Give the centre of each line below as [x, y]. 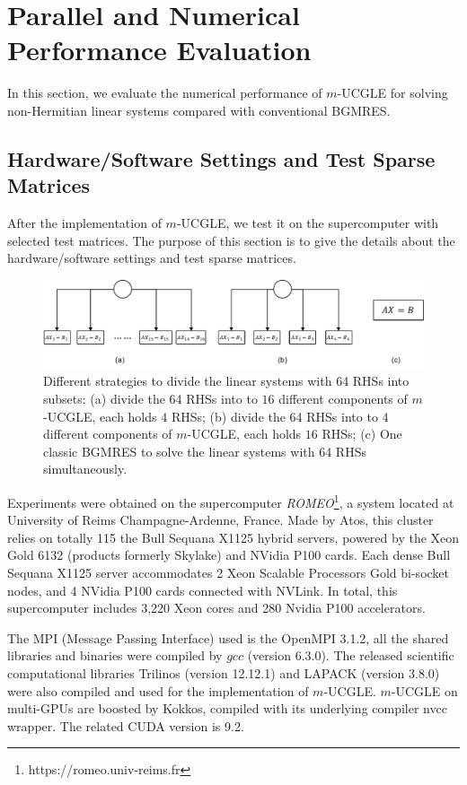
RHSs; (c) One [362, 434]
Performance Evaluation [159, 50]
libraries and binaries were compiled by [115, 655]
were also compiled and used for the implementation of [158, 690]
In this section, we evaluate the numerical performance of [165, 93]
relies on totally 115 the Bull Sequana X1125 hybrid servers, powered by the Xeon [233, 537]
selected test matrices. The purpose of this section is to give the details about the [231, 240]
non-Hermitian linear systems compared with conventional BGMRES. [199, 110]
